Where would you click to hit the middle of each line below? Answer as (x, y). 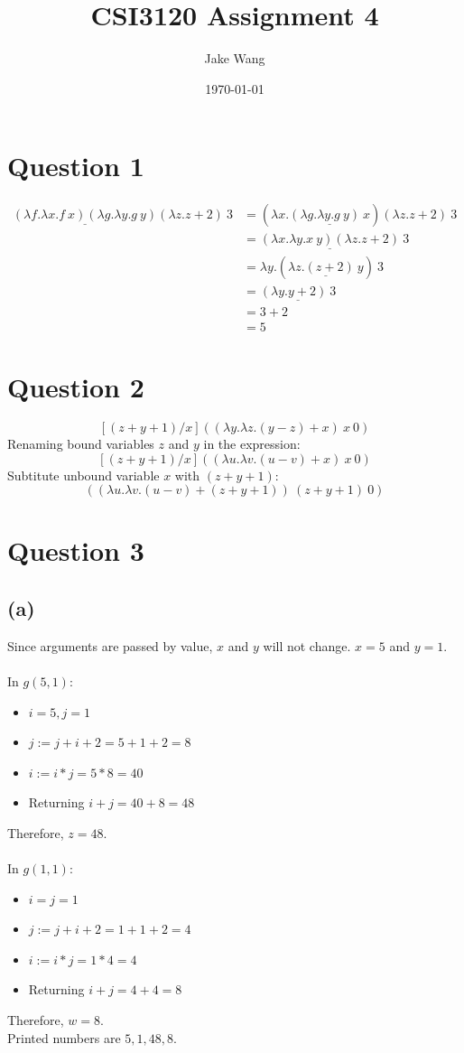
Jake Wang (235, 58)
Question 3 (76, 550)
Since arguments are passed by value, (110, 645)
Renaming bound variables (81, 443)
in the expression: (252, 443)
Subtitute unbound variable (84, 475)
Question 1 (76, 166)
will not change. (307, 645)
